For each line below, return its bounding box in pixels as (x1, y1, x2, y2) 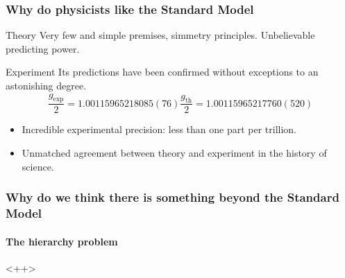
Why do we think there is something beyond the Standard (6, 189, 339, 206)
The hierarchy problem (6, 234, 118, 248)
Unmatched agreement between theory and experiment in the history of (22, 146, 327, 160)
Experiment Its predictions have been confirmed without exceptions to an (6, 64, 319, 79)
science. (22, 159, 54, 173)
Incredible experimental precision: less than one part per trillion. (22, 122, 297, 137)
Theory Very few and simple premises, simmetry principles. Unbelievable (6, 28, 315, 42)
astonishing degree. (6, 78, 87, 92)
